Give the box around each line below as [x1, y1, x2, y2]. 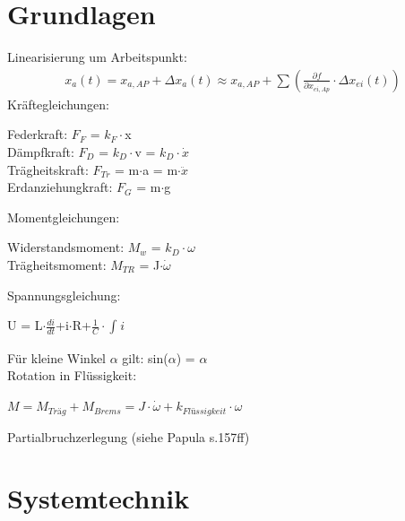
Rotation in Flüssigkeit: [7, 366, 137, 385]
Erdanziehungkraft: [7, 178, 113, 196]
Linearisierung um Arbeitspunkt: [7, 48, 187, 66]
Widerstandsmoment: [7, 238, 125, 256]
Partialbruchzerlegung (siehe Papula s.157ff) [7, 427, 250, 446]
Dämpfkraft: [7, 142, 74, 161]
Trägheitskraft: [7, 160, 89, 178]
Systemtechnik [7, 480, 190, 517]
